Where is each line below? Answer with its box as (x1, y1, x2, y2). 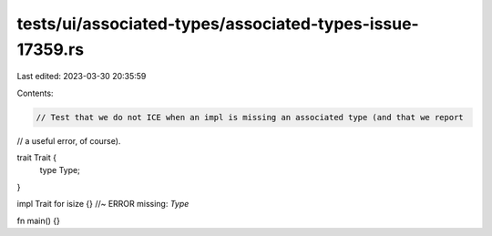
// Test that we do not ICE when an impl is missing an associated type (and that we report (36, 112, 464, 122)
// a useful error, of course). (16, 135, 121, 146)
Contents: (16, 87, 54, 98)
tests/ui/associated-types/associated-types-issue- (16, 14, 419, 34)
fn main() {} (16, 215, 61, 226)
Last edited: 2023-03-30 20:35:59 (16, 71, 147, 82)
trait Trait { (16, 152, 56, 163)
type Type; (39, 165, 81, 176)
